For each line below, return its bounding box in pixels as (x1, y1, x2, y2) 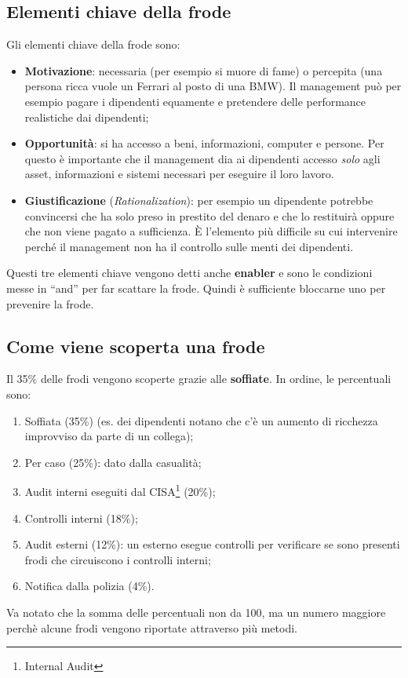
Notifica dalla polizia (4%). (24, 578, 155, 594)
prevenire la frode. (6, 295, 94, 312)
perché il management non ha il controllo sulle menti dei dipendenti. (24, 238, 354, 254)
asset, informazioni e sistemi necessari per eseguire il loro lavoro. (24, 166, 334, 182)
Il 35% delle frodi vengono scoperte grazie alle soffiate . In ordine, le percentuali (6, 370, 392, 387)
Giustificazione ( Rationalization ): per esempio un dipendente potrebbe (24, 191, 373, 208)
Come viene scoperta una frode (6, 334, 265, 358)
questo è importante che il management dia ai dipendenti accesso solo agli (24, 150, 381, 166)
